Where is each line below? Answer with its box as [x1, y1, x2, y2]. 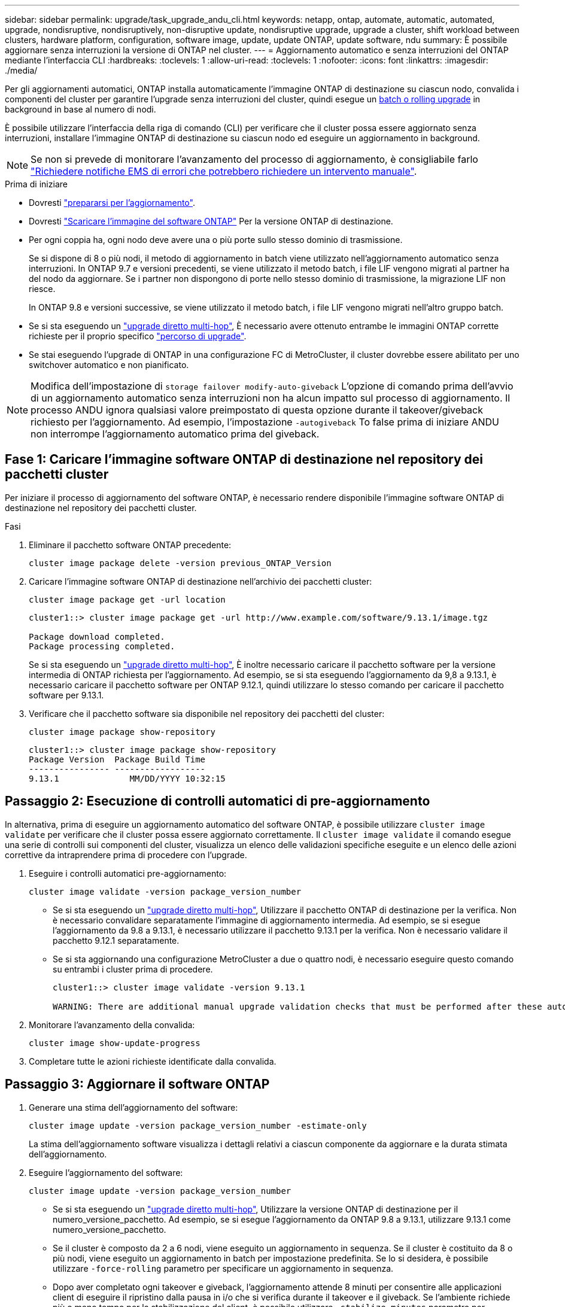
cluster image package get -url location [29, 594, 226, 604]
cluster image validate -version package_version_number [29, 886, 302, 896]
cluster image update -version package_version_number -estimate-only [29, 1120, 367, 1130]
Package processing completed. [29, 641, 175, 651]
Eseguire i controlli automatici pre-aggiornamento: [29, 868, 227, 879]
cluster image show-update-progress [29, 1038, 201, 1048]
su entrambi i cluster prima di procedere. [53, 963, 213, 974]
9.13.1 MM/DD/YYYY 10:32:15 [29, 773, 226, 783]
